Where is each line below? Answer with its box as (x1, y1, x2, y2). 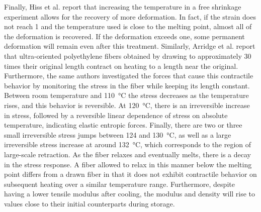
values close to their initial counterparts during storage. (4, 198, 175, 208)
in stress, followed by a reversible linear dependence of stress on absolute (4, 110, 228, 120)
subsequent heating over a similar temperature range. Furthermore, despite (4, 178, 235, 189)
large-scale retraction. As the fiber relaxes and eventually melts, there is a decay (4, 149, 251, 159)
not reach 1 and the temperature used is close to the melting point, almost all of (4, 21, 252, 32)
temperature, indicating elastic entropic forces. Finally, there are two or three (4, 120, 242, 130)
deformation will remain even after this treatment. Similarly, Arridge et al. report (4, 41, 255, 51)
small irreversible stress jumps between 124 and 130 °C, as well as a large (4, 129, 231, 140)
